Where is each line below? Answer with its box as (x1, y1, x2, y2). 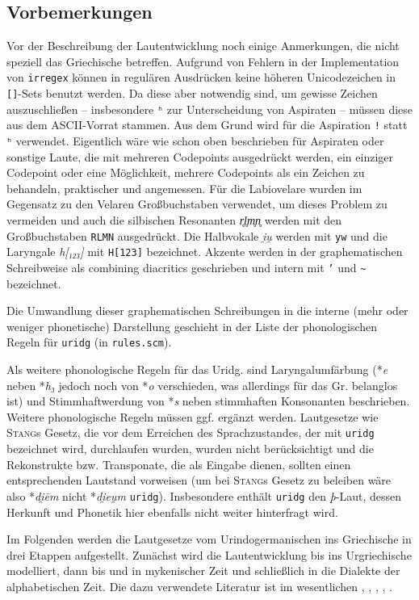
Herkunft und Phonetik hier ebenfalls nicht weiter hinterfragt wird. (6, 503, 338, 520)
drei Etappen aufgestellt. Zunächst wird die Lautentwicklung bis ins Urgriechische (6, 546, 412, 563)
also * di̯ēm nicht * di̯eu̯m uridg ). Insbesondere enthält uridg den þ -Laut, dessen (6, 487, 401, 504)
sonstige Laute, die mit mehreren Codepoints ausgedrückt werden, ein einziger (6, 148, 394, 165)
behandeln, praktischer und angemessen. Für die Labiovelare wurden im (6, 179, 362, 196)
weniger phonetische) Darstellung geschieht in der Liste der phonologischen (6, 317, 378, 334)
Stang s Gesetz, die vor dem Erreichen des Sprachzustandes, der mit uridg (6, 424, 375, 441)
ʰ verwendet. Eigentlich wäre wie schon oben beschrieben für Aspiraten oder (6, 132, 384, 149)
